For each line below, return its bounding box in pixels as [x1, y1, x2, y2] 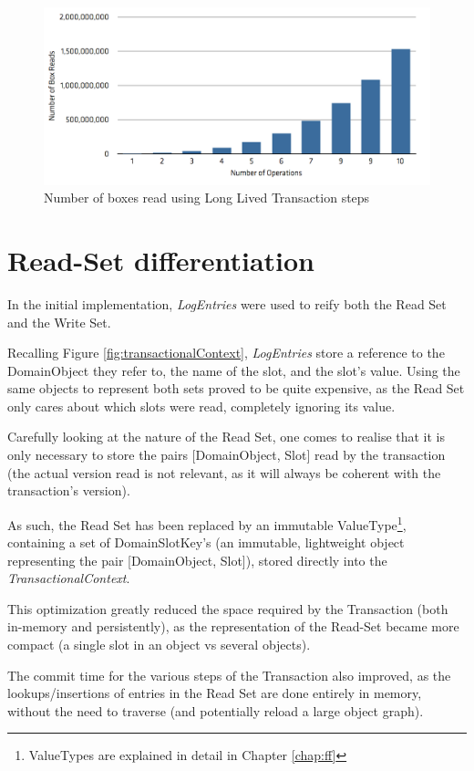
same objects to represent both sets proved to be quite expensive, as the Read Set [7, 379, 465, 398]
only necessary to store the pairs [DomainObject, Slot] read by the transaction [7, 445, 446, 464]
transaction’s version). [7, 481, 130, 500]
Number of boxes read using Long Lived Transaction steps [44, 188, 370, 207]
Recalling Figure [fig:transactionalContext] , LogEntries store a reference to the [7, 343, 445, 362]
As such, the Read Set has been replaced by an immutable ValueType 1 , [7, 512, 407, 534]
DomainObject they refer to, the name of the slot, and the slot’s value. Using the [7, 360, 460, 380]
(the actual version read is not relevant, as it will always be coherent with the [7, 463, 441, 482]
